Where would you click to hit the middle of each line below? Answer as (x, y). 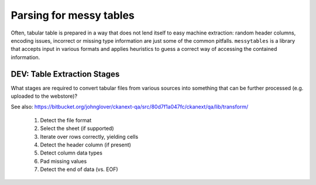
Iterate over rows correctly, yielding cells (89, 136)
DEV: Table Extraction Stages (65, 74)
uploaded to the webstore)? (44, 96)
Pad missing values (63, 161)
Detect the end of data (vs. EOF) (79, 169)
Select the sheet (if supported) (77, 128)
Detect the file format (66, 120)
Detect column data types (71, 153)
